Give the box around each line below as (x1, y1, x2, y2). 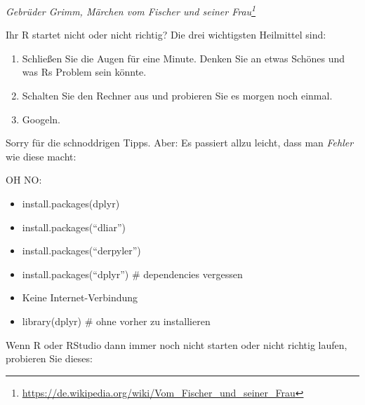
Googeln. (22, 111, 60, 126)
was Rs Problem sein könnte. (22, 64, 147, 79)
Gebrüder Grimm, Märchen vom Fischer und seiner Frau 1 (6, 2, 256, 18)
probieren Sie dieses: (6, 351, 93, 366)
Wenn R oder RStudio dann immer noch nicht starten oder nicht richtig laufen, (6, 337, 347, 352)
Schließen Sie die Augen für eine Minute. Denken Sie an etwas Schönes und (22, 50, 345, 65)
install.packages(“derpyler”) (22, 243, 141, 258)
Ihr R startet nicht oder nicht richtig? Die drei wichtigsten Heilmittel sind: (6, 27, 326, 42)
